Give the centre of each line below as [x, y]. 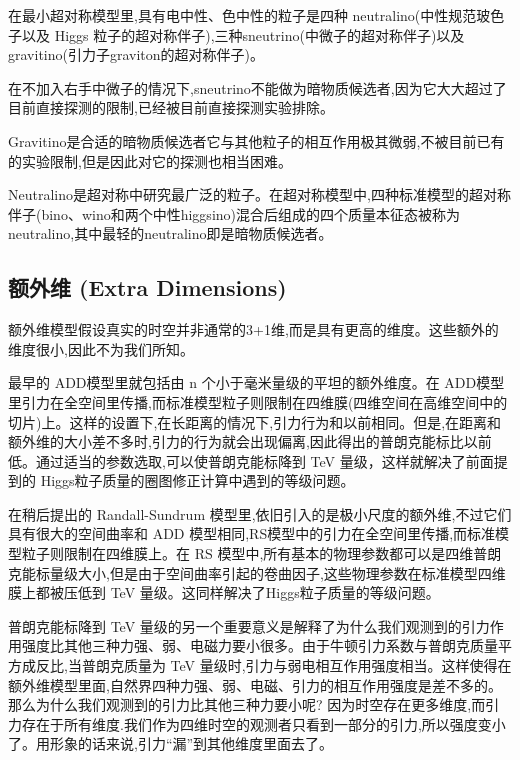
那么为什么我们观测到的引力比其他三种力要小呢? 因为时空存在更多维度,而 [247, 704]
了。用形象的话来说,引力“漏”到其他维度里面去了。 [171, 743]
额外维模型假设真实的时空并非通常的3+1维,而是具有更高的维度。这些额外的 [253, 329]
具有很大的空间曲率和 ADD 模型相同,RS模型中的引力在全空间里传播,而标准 [252, 533]
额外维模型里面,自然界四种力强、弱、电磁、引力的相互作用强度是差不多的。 [255, 684]
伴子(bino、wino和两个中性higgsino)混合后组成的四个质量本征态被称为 [234, 213]
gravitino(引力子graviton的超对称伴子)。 [136, 54]
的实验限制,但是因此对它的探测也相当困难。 [150, 160]
